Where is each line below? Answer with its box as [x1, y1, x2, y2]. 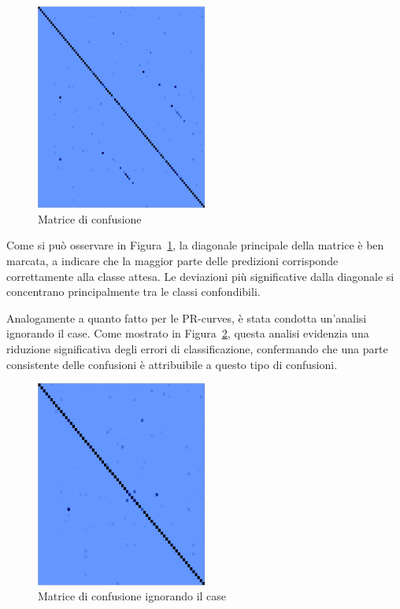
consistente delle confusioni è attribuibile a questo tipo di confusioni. [6, 356, 338, 372]
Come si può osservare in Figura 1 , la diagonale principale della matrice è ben [6, 237, 384, 253]
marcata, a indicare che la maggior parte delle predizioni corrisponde [6, 253, 339, 269]
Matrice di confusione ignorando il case [38, 588, 227, 604]
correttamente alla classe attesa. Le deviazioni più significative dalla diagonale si [6, 268, 394, 284]
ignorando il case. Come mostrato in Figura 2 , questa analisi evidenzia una [6, 325, 369, 341]
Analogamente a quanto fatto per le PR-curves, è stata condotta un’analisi [6, 309, 367, 326]
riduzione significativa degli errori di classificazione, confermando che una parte [6, 341, 388, 357]
